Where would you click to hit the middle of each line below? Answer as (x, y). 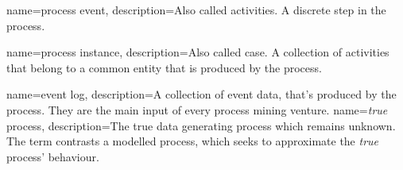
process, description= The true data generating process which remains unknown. (201, 125)
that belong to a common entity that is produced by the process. (164, 67)
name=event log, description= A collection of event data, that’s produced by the (201, 94)
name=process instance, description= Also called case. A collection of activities (198, 52)
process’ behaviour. (53, 156)
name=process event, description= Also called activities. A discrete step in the (196, 10)
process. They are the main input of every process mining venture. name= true (197, 109)
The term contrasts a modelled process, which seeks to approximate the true (193, 141)
